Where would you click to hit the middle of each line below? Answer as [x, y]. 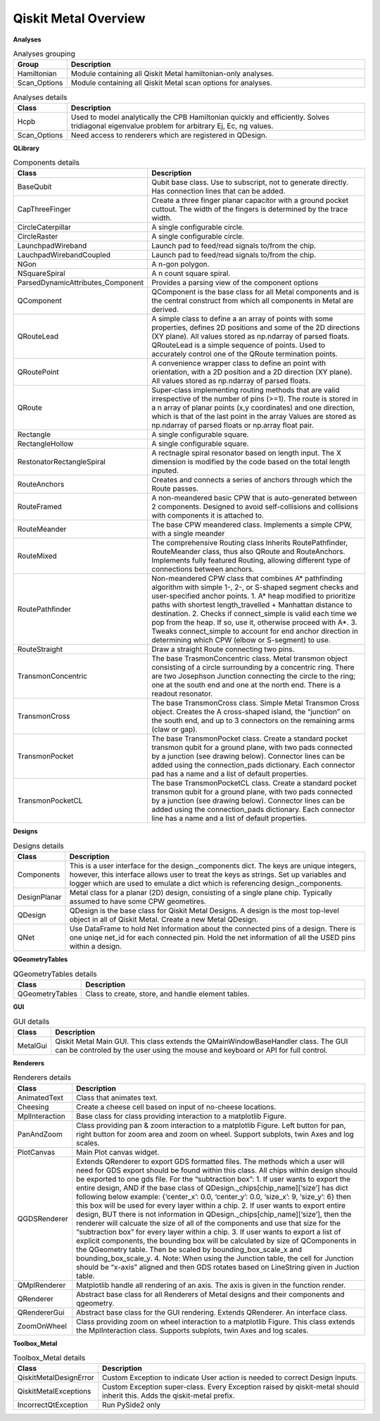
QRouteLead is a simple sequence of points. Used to [239, 345]
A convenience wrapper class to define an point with [239, 363]
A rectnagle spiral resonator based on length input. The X [246, 453]
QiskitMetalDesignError [56, 1378]
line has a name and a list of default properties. [229, 818]
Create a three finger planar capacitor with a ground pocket [250, 201]
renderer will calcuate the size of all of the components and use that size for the [209, 1223]
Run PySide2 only [132, 1405]
